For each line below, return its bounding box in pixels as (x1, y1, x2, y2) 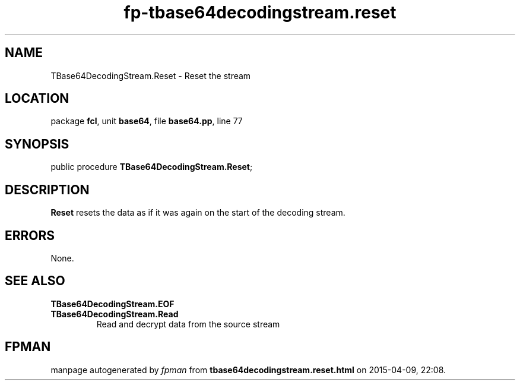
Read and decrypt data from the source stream (96, 318, 280, 329)
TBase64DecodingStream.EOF (50, 298, 175, 309)
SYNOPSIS (5, 136, 69, 152)
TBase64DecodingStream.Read (50, 308, 179, 319)
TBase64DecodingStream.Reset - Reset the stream (50, 70, 251, 81)
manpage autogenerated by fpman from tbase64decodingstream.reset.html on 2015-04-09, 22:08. (50, 364, 446, 375)
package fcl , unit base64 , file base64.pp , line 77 (50, 116, 243, 127)
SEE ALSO (5, 273, 65, 289)
